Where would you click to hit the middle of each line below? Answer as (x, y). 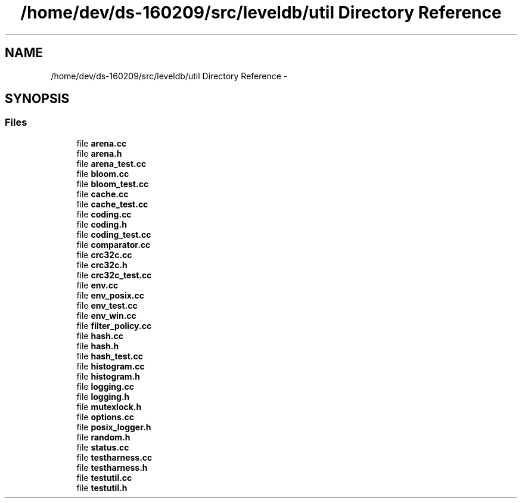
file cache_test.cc (112, 204)
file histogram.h (108, 376)
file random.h (103, 437)
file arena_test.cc (111, 163)
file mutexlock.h (109, 406)
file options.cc (105, 417)
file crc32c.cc (104, 254)
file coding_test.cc (114, 234)
